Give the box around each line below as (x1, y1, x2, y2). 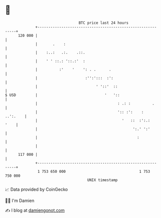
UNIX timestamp (87, 177, 118, 183)
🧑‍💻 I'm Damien (5, 198, 35, 203)
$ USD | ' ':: (5, 92, 120, 98)
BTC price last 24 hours (78, 20, 129, 25)
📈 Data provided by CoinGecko (5, 186, 68, 192)
